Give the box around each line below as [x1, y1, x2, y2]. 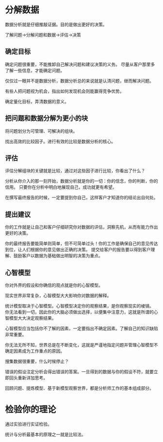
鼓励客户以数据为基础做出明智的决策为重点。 [13, 253, 103, 259]
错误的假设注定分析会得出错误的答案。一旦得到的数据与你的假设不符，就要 [5, 369, 154, 374]
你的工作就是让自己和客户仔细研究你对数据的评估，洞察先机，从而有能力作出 [5, 224, 158, 230]
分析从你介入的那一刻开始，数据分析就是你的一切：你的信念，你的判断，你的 [5, 178, 158, 184]
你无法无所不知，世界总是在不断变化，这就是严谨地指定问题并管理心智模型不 [5, 342, 158, 347]
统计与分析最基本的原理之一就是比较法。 [5, 431, 86, 437]
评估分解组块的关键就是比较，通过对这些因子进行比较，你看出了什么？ [5, 168, 146, 173]
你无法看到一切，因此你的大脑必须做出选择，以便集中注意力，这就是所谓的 [5, 309, 154, 315]
